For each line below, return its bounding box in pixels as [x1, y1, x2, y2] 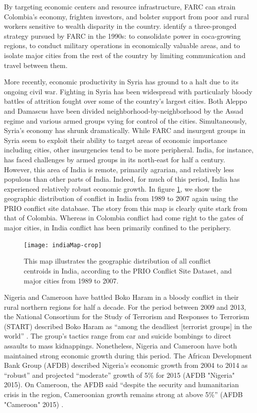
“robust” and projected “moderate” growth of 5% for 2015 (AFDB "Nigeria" [4, 369, 235, 380]
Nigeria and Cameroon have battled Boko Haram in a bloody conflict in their [4, 292, 239, 302]
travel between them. [4, 60, 68, 70]
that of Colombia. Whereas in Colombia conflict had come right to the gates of [4, 212, 244, 223]
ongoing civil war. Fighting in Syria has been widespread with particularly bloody [4, 86, 253, 96]
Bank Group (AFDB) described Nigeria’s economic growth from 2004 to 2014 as [4, 360, 248, 370]
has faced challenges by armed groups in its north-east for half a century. [4, 154, 225, 164]
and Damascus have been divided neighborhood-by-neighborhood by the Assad [4, 105, 244, 116]
